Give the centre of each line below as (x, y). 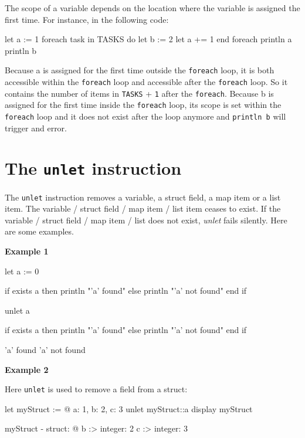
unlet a (17, 310)
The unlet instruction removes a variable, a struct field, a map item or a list (143, 197)
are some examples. (39, 231)
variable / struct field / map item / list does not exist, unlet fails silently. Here (146, 220)
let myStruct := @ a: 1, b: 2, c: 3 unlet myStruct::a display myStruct (129, 408)
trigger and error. (36, 128)
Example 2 (27, 369)
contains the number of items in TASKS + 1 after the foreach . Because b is (139, 93)
